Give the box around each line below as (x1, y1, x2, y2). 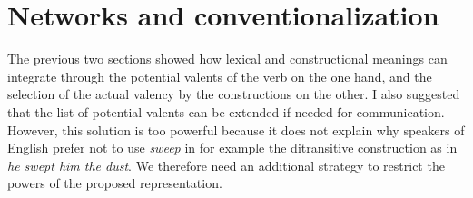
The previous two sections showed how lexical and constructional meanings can (7, 49, 448, 68)
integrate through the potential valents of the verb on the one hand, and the (7, 66, 432, 85)
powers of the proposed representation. (7, 173, 222, 193)
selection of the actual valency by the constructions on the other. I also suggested (7, 84, 460, 104)
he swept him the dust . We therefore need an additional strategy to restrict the (7, 155, 445, 174)
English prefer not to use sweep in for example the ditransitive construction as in (7, 138, 458, 157)
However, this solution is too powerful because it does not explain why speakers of (7, 120, 465, 139)
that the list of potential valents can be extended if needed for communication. (7, 102, 445, 121)
